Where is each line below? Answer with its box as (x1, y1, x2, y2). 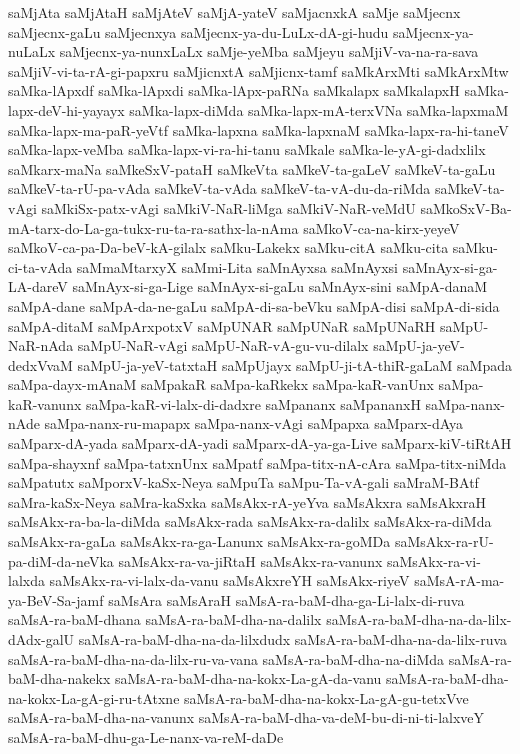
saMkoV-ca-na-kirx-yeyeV (303, 217, 460, 238)
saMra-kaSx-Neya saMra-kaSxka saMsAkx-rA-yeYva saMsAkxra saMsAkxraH (8, 491, 486, 512)
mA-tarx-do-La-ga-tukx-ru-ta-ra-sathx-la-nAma (8, 217, 299, 238)
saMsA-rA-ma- (414, 570, 505, 591)
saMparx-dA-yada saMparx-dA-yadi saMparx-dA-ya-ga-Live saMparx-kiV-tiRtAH (8, 433, 512, 454)
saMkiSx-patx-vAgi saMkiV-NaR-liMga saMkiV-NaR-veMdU (41, 197, 416, 218)
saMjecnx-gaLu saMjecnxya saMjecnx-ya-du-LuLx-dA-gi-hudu (8, 21, 389, 42)
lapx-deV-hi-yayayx (8, 99, 125, 120)
